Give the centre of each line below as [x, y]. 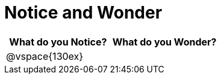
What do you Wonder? [164, 42]
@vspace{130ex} [45, 56]
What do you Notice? [58, 42]
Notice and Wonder [83, 13]
